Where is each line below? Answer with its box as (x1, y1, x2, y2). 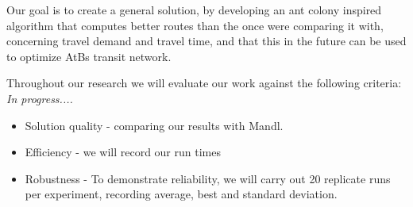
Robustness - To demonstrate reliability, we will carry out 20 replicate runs (25, 170, 391, 186)
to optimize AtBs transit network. (6, 48, 172, 64)
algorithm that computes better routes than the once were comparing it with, (6, 17, 384, 33)
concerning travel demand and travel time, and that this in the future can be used (6, 33, 407, 49)
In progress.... (6, 90, 73, 106)
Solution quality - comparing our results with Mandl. (25, 117, 284, 133)
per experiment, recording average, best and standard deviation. (25, 186, 338, 202)
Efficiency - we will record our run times (25, 144, 221, 160)
